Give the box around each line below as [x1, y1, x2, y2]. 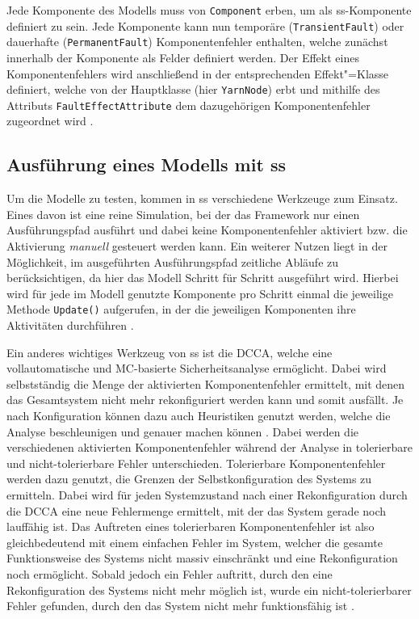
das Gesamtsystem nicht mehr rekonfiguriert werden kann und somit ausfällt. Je [6, 391, 404, 408]
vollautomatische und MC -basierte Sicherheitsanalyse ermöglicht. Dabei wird [6, 360, 387, 377]
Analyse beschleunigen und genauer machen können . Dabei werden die [6, 423, 359, 440]
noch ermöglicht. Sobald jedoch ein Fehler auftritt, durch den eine [6, 565, 333, 582]
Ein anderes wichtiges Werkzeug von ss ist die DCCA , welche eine [6, 343, 333, 360]
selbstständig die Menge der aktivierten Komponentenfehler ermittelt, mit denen [6, 375, 405, 392]
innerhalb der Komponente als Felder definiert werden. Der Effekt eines [6, 48, 359, 65]
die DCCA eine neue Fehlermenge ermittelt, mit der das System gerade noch [6, 502, 387, 519]
